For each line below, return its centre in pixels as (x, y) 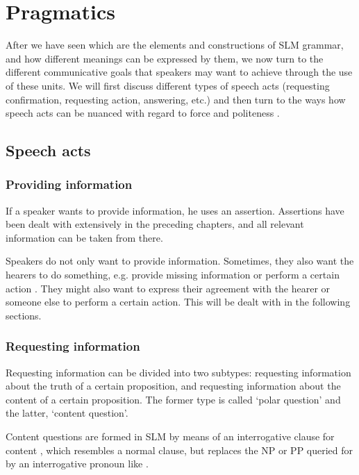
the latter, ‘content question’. (67, 413)
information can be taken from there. (84, 237)
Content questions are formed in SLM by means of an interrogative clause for (170, 436)
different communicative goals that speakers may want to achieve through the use (179, 72)
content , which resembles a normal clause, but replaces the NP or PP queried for (179, 450)
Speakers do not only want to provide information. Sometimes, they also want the (180, 261)
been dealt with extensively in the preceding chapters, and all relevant (155, 224)
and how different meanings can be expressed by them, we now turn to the (165, 58)
